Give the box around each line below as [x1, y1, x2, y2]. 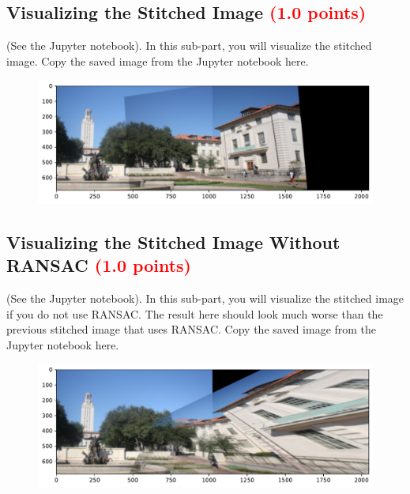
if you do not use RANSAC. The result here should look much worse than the [6, 305, 383, 322]
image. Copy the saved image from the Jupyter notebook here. [6, 52, 309, 69]
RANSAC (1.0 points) [6, 253, 191, 277]
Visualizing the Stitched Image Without [6, 229, 340, 254]
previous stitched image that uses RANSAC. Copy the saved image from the [6, 321, 377, 338]
